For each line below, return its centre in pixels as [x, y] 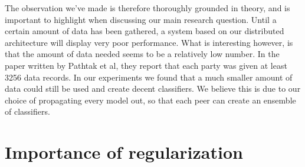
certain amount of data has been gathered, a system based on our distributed [145, 31]
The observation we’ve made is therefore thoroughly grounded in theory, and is [147, 8]
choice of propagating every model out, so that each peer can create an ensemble [150, 100]
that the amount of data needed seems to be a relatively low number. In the [142, 54]
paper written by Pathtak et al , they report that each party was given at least [146, 65]
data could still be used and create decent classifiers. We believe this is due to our [153, 88]
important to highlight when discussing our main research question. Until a [141, 19]
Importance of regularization [124, 152]
